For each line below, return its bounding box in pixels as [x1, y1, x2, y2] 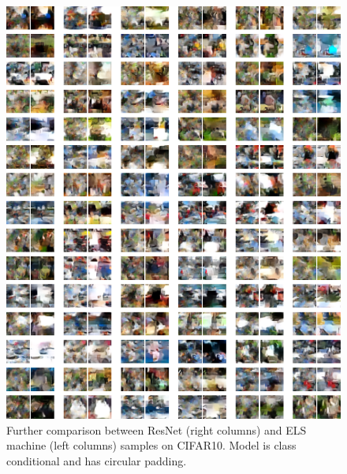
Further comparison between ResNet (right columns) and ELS [6, 421, 307, 438]
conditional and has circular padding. [6, 452, 187, 468]
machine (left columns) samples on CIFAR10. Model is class [6, 437, 297, 453]
